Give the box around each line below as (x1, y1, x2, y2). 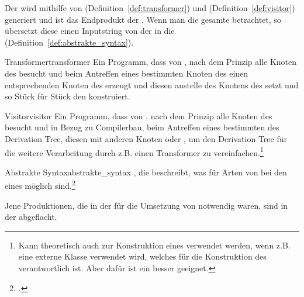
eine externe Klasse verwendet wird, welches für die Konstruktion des (18, 250, 267, 263)
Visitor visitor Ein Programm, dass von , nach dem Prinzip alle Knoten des (5, 109, 272, 122)
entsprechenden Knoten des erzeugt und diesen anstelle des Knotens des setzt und (5, 78, 299, 91)
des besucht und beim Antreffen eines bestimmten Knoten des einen (5, 67, 248, 79)
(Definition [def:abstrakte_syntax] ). (5, 36, 134, 48)
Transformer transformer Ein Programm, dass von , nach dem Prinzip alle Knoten (5, 56, 297, 68)
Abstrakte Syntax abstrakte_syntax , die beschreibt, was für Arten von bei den (5, 165, 287, 178)
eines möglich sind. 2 (5, 178, 75, 192)
